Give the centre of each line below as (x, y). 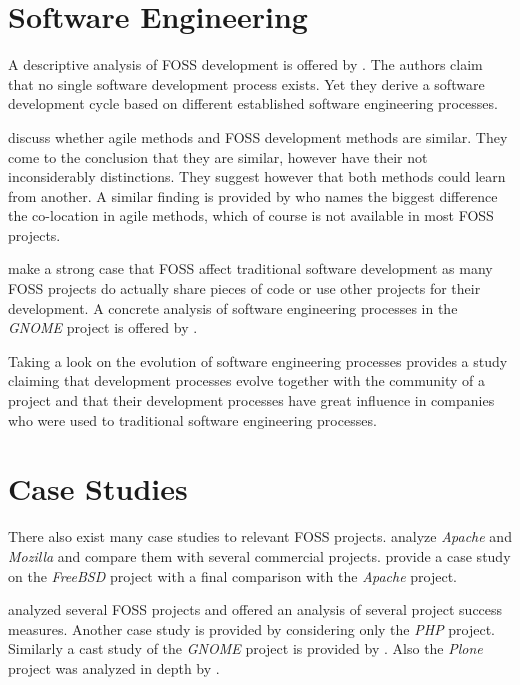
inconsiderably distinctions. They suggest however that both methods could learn (257, 176)
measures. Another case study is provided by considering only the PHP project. (252, 628)
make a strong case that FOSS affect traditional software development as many (250, 268)
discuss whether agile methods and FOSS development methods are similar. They (258, 136)
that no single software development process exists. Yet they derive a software (246, 83)
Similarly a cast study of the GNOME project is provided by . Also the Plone (245, 648)
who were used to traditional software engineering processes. (192, 419)
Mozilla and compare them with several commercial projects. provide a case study (259, 555)
